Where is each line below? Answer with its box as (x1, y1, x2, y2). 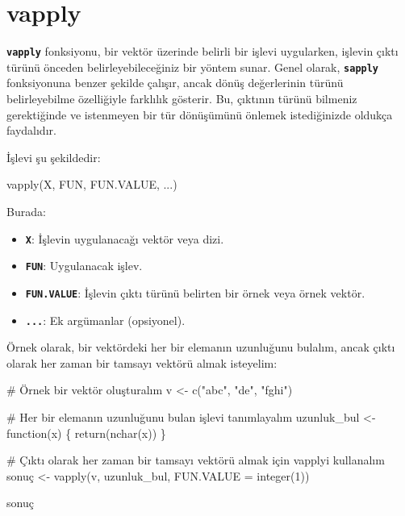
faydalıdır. (6, 122, 56, 139)
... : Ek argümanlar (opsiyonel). (25, 311, 186, 328)
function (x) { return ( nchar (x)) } (6, 424, 166, 441)
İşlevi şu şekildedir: (6, 148, 101, 165)
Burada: (6, 203, 46, 219)
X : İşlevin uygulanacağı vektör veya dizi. (25, 230, 224, 247)
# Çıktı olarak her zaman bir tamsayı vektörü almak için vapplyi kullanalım (6, 451, 385, 468)
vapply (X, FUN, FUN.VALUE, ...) (6, 176, 177, 193)
